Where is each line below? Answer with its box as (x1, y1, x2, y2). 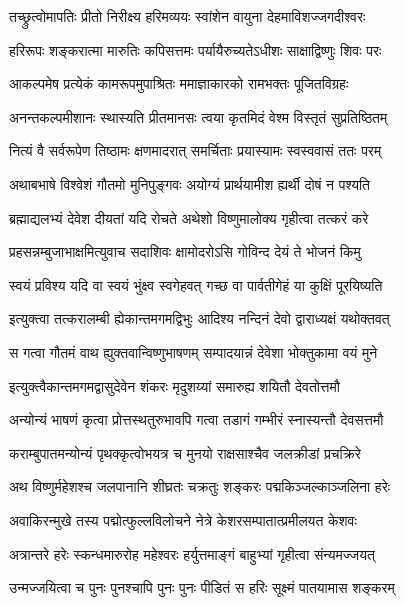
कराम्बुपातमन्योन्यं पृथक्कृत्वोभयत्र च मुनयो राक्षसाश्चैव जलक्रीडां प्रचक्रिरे (9, 442, 361, 463)
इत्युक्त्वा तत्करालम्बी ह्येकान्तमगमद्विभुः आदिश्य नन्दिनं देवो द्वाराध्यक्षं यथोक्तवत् (9, 308, 390, 329)
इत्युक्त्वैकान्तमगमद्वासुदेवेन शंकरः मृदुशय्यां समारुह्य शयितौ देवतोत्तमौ (9, 375, 340, 396)
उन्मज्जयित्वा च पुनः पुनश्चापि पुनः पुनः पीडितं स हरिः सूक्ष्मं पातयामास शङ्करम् (9, 577, 395, 598)
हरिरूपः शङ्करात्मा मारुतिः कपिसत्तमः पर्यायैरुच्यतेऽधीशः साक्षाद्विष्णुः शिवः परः (9, 39, 382, 60)
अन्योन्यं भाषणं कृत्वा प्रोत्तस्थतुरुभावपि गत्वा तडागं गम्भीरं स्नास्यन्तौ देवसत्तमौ (9, 409, 384, 430)
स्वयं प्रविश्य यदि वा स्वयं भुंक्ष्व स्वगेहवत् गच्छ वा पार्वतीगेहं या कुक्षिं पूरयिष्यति (9, 274, 383, 295)
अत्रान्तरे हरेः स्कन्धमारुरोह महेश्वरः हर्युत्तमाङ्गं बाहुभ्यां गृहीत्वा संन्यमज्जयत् (9, 543, 375, 564)
